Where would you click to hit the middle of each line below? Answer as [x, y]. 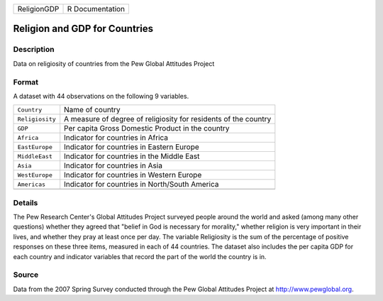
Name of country [92, 110]
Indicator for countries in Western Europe [133, 175]
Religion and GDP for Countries [83, 29]
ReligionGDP [38, 9]
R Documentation [96, 9]
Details [26, 202]
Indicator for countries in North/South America [141, 185]
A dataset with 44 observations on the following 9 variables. [101, 96]
